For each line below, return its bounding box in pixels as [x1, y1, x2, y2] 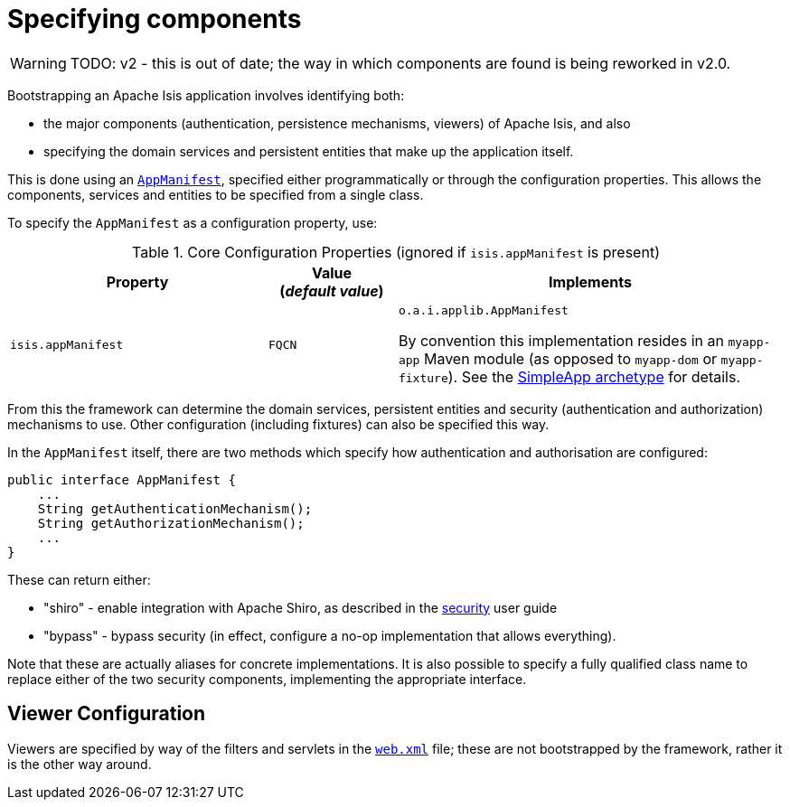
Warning [10, 53, 67, 72]
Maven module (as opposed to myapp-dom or [423, 349, 718, 368]
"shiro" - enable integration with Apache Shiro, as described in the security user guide [43, 599, 558, 615]
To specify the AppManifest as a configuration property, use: [7, 214, 378, 230]
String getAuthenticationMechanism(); [37, 501, 313, 516]
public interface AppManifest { [7, 472, 236, 487]
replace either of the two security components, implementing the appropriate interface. [7, 671, 527, 687]
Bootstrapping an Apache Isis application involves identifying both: [7, 87, 405, 103]
